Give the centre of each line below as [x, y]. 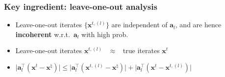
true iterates [141, 50]
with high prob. [105, 34]
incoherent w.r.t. [43, 34]
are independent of [139, 25]
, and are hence [198, 25]
